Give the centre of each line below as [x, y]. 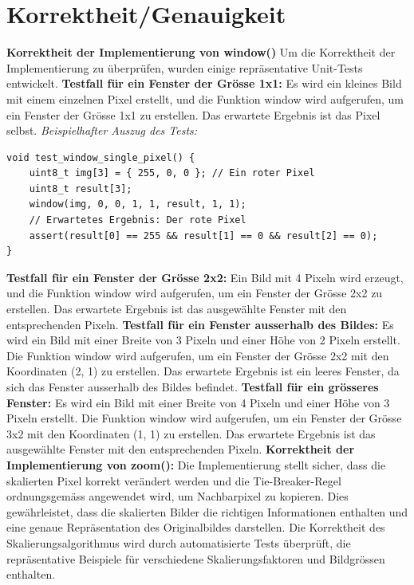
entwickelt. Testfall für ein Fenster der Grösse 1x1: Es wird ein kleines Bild [204, 83]
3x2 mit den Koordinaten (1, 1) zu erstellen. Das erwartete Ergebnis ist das [191, 433]
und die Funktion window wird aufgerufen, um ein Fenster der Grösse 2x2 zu [195, 293]
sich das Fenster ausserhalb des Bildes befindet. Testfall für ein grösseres [193, 387]
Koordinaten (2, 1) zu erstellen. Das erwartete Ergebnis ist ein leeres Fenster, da [203, 371]
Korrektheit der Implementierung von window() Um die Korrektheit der [201, 52]
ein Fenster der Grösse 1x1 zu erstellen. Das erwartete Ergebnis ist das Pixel [193, 114]
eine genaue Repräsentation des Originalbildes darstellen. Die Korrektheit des [196, 527]
